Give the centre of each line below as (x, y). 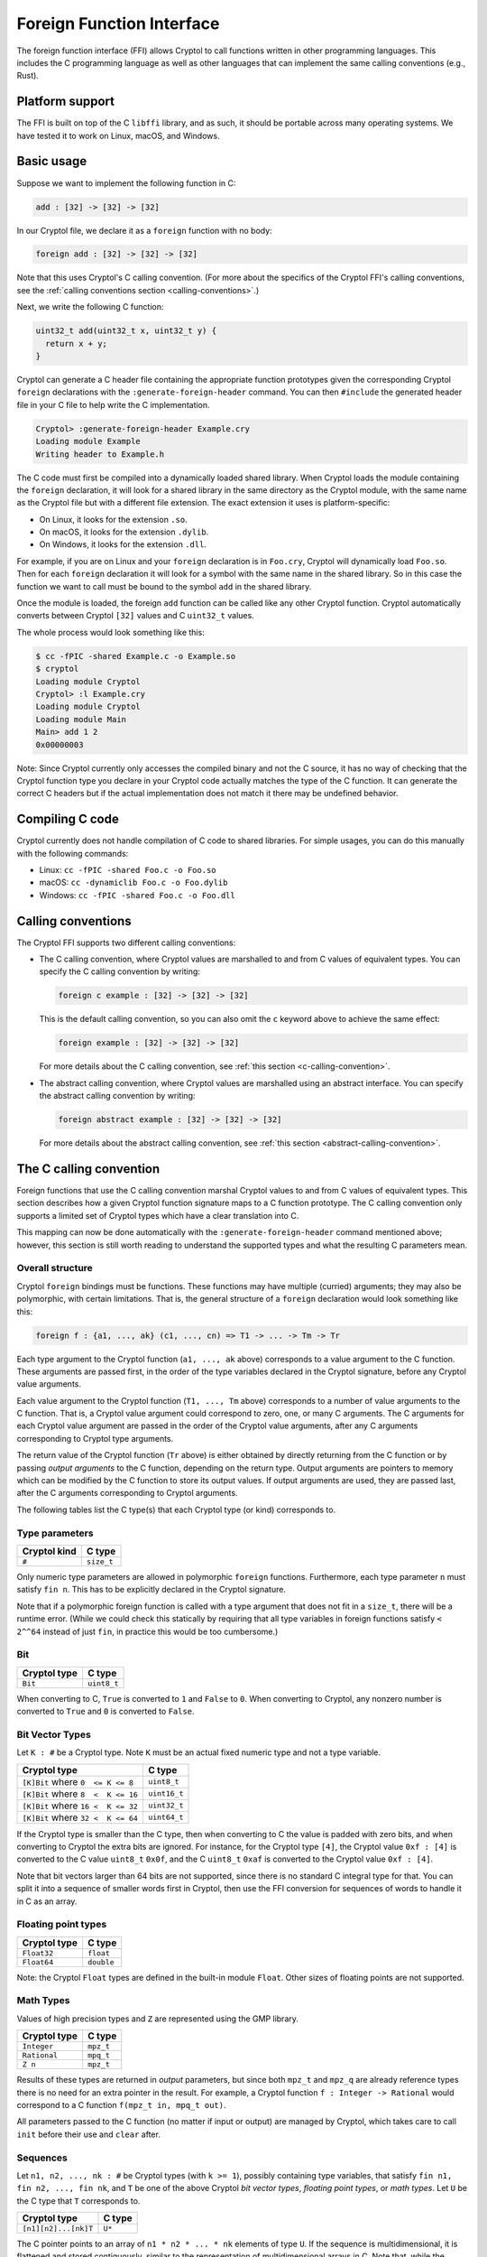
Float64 (38, 1962)
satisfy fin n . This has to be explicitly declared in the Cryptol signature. (151, 1590)
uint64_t (165, 1818)
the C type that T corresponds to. (78, 2201)
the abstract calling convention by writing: (117, 1096)
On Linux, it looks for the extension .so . (114, 519)
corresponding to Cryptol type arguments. (95, 1438)
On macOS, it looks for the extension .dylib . (124, 532)
